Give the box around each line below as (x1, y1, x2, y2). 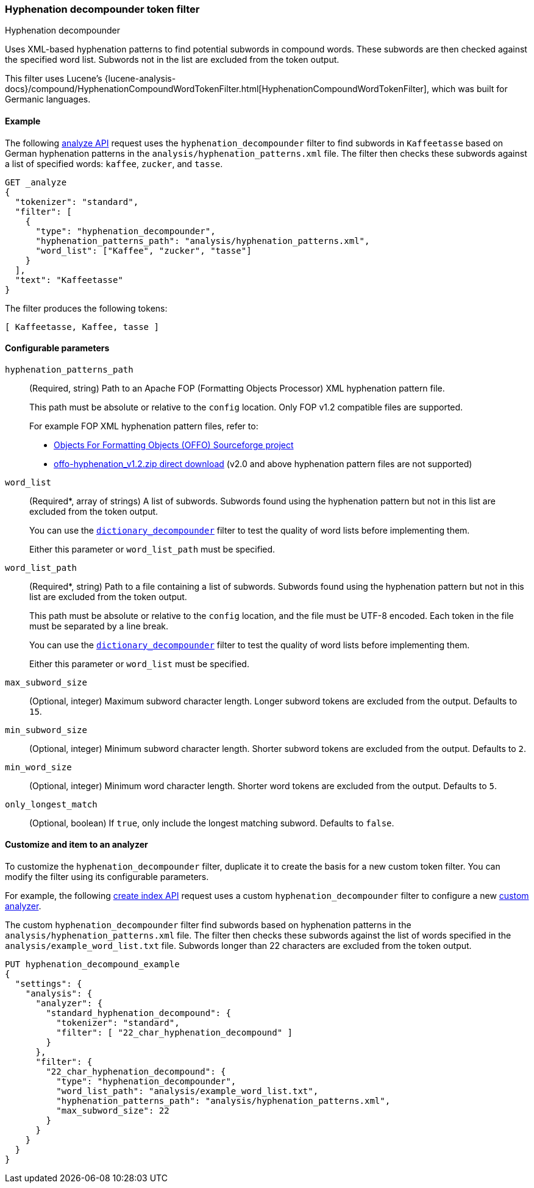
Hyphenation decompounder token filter (5, 3, 200, 15)
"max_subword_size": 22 (56, 1106, 169, 1116)
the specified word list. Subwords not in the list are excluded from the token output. (5, 54, 340, 65)
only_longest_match (5, 799, 98, 809)
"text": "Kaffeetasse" (15, 274, 123, 285)
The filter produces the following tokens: (5, 302, 168, 313)
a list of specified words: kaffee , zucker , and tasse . (5, 158, 223, 169)
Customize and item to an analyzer (5, 839, 148, 850)
